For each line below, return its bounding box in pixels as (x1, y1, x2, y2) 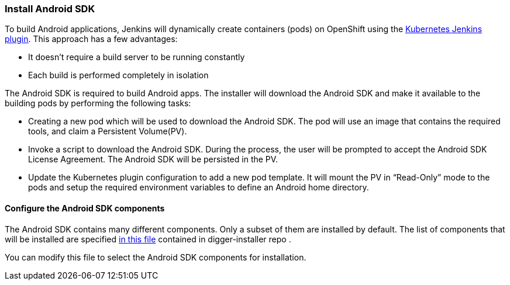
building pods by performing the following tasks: (5, 98, 191, 109)
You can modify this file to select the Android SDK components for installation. (5, 252, 306, 262)
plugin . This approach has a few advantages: (5, 34, 178, 44)
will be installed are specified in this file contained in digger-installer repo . (5, 234, 291, 244)
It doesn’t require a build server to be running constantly (28, 52, 245, 62)
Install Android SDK (5, 3, 95, 15)
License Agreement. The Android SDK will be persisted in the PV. (28, 154, 278, 165)
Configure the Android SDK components (5, 203, 165, 213)
